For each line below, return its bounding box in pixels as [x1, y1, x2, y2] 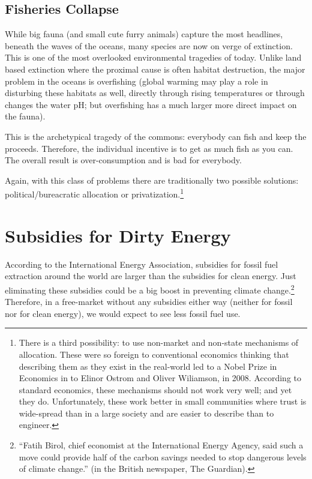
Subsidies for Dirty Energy [5, 223, 231, 247]
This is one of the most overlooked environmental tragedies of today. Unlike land [5, 51, 302, 64]
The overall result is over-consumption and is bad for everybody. [5, 154, 242, 166]
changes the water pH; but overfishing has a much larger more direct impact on [5, 98, 297, 110]
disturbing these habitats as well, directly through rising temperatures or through [5, 86, 305, 99]
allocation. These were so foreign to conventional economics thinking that [19, 348, 289, 360]
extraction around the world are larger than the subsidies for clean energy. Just [5, 270, 296, 282]
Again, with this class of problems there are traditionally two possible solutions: [5, 173, 299, 186]
